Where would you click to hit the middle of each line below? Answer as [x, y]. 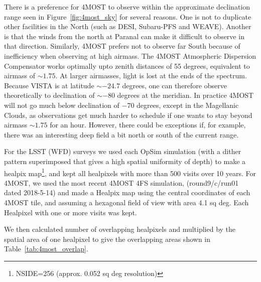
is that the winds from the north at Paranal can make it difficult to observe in [124, 36]
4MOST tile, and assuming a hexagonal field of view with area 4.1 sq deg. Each [126, 202]
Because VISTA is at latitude [49, 85]
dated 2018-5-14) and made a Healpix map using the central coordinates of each [127, 192]
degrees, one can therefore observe [174, 85]
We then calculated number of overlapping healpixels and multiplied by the [120, 229]
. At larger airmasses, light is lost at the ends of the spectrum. [151, 76]
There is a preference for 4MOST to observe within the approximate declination [127, 7]
